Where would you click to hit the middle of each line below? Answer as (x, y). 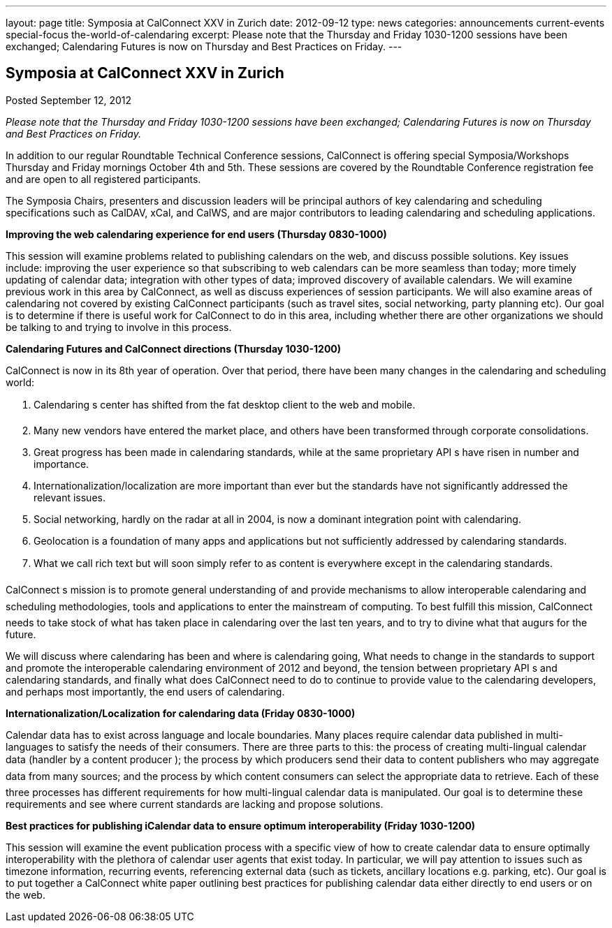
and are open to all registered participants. (103, 179)
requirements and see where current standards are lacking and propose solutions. (195, 804)
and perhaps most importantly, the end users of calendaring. (145, 691)
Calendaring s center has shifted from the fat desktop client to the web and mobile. (225, 404)
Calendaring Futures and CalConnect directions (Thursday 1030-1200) (174, 348)
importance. (61, 464)
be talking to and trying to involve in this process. (119, 327)
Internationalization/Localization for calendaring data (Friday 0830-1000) (181, 713)
